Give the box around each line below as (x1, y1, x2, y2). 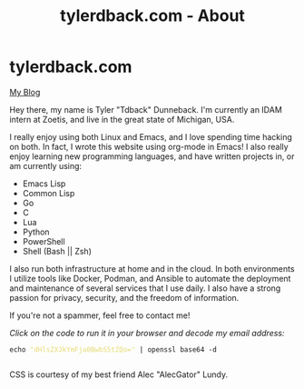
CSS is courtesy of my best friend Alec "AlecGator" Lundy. (9, 369, 229, 380)
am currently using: (9, 160, 83, 171)
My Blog (9, 86, 41, 97)
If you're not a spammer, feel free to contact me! (9, 310, 191, 321)
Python (22, 226, 50, 237)
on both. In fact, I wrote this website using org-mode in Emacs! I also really (9, 141, 289, 152)
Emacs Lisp (22, 178, 66, 189)
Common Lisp (22, 187, 75, 198)
